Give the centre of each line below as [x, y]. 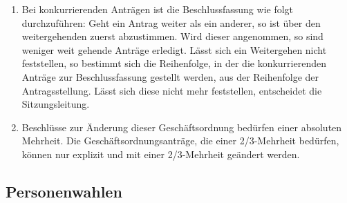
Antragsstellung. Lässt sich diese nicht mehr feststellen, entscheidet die [172, 90]
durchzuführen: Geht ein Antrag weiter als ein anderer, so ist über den [171, 22]
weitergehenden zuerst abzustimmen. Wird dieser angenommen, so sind [172, 36]
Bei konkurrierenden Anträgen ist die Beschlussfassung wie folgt [158, 9]
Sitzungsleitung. [56, 104]
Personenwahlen [64, 191]
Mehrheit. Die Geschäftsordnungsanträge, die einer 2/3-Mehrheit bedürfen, [180, 141]
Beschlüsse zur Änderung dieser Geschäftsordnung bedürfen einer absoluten [182, 127]
